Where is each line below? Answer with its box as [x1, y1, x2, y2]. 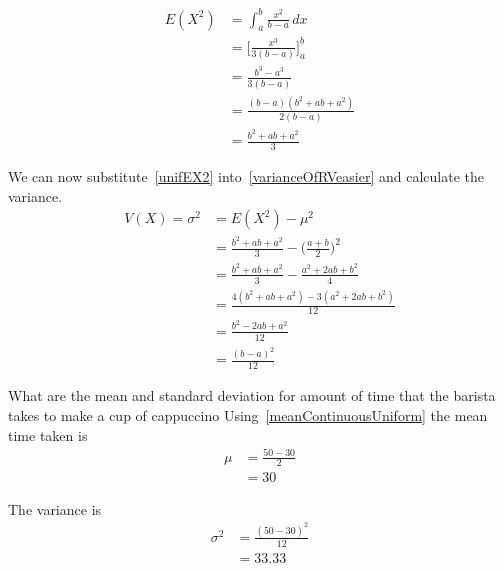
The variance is [8, 498, 102, 519]
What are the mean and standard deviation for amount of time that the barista [8, 385, 496, 406]
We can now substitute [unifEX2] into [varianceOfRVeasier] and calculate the [8, 165, 484, 186]
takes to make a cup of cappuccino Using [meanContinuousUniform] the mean [8, 404, 488, 425]
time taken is [8, 424, 88, 445]
